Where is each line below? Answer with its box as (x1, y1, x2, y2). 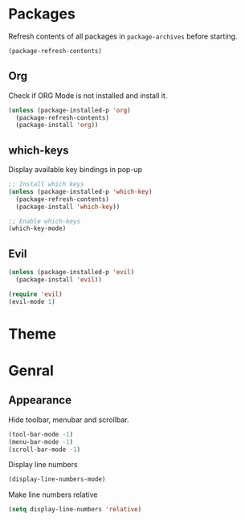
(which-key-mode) (8, 224, 67, 233)
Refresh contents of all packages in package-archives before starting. (8, 31, 238, 41)
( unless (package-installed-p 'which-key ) (8, 187, 153, 195)
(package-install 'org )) (15, 121, 99, 129)
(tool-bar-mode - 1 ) (8, 430, 74, 438)
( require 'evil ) (8, 290, 63, 298)
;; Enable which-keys (8, 217, 81, 225)
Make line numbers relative (8, 490, 98, 499)
